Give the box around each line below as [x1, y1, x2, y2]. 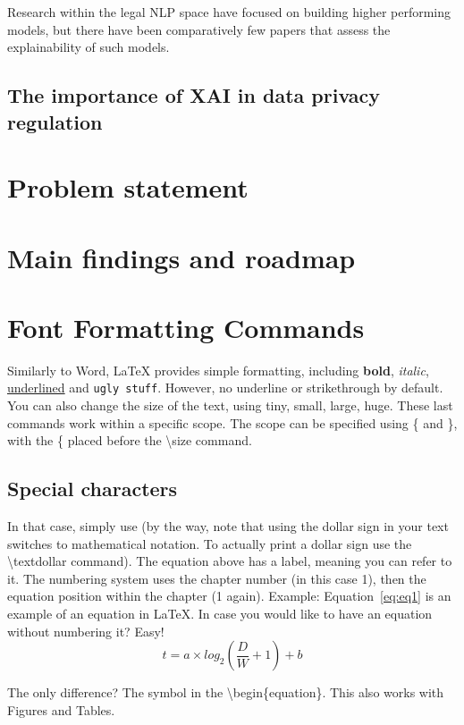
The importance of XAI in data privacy [7, 81, 381, 109]
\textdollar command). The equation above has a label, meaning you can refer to [7, 552, 452, 570]
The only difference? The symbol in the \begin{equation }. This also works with [7, 683, 444, 702]
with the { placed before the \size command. [7, 431, 252, 450]
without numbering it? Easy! [7, 621, 165, 640]
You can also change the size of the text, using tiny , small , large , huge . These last [7, 396, 453, 415]
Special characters [7, 475, 178, 502]
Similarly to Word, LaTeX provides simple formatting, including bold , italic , [7, 360, 429, 379]
